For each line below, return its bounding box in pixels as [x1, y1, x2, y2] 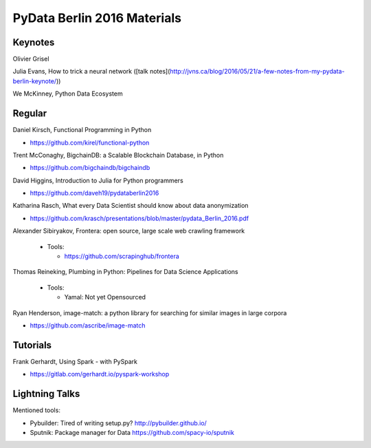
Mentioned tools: [12, 406, 61, 414]
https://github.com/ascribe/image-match [30, 321, 146, 330]
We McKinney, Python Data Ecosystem [12, 89, 123, 98]
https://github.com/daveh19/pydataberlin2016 [30, 189, 159, 198]
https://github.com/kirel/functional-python [30, 138, 150, 147]
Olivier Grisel [12, 55, 49, 63]
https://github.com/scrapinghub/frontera [64, 252, 180, 261]
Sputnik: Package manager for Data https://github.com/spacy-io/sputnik [30, 428, 235, 436]
